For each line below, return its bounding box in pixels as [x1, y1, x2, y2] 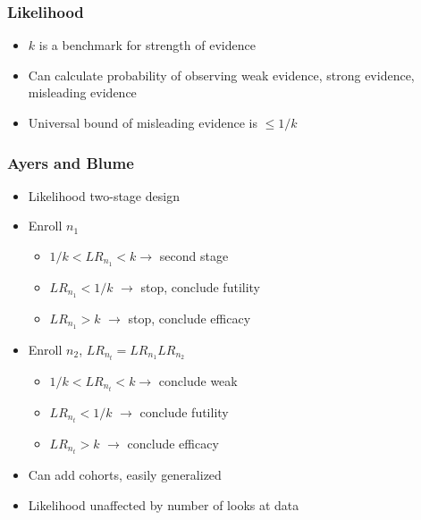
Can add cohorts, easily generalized [28, 465, 222, 483]
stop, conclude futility [140, 277, 261, 296]
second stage [159, 247, 229, 264]
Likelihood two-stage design [28, 186, 180, 205]
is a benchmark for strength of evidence [38, 36, 256, 55]
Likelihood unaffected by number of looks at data [28, 495, 299, 514]
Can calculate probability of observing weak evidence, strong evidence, [28, 65, 415, 84]
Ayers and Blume [7, 151, 134, 173]
